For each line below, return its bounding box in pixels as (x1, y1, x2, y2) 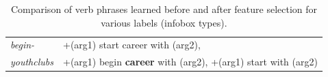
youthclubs (10, 55, 53, 69)
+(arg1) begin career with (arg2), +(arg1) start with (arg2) (63, 55, 318, 69)
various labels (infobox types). (101, 15, 227, 29)
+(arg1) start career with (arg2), (63, 37, 201, 52)
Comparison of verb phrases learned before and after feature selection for (10, 2, 318, 16)
